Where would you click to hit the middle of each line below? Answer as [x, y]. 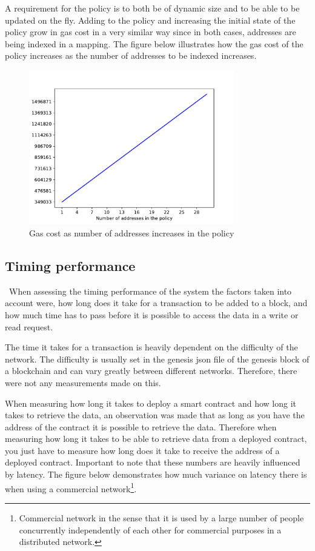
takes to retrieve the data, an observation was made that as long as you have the [155, 415]
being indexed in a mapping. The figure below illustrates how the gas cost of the [154, 43]
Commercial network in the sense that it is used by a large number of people [161, 517]
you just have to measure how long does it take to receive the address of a [142, 450]
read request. [29, 326]
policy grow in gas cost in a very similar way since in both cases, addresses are [151, 32]
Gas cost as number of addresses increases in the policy [132, 232]
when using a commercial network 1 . [71, 487]
